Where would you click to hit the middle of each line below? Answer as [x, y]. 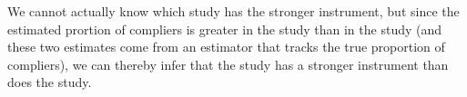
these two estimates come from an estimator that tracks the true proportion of [226, 47]
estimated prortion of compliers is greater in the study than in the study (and [225, 29]
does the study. [50, 82]
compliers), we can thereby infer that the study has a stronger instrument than [228, 64]
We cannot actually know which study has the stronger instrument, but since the [233, 11]
